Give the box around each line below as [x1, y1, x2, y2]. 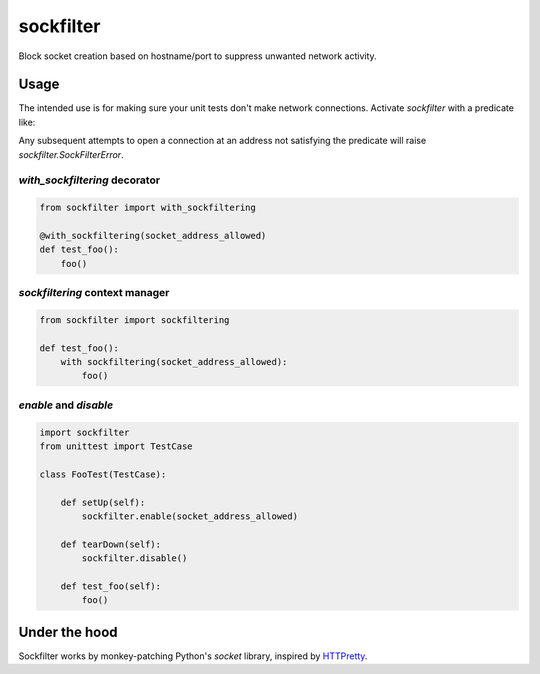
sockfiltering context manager [18, 286, 170, 300]
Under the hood [18, 623, 119, 640]
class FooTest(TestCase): [39, 468, 167, 480]
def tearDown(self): [60, 538, 162, 550]
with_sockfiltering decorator [18, 173, 160, 187]
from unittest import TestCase [39, 440, 194, 452]
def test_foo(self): [60, 580, 162, 592]
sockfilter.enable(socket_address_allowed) [81, 510, 299, 522]
